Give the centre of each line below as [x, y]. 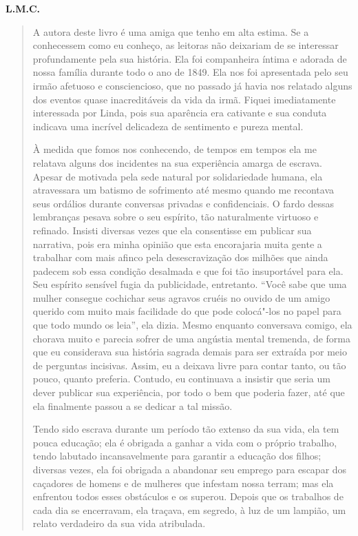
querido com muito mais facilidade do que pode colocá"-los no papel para [187, 311]
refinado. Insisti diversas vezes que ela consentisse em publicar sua [172, 230]
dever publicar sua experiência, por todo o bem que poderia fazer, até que [189, 392]
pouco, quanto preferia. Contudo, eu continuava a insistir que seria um [181, 379]
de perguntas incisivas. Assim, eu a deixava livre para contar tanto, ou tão [189, 365]
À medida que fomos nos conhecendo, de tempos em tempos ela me [175, 149]
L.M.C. [23, 8]
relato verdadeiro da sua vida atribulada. [119, 523]
